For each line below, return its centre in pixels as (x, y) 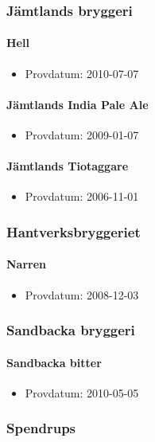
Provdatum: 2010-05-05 (82, 392)
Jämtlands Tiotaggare (68, 166)
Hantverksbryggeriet (74, 231)
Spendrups (41, 428)
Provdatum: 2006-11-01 (82, 196)
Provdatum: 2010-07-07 (82, 73)
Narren (27, 264)
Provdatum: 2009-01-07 (82, 135)
